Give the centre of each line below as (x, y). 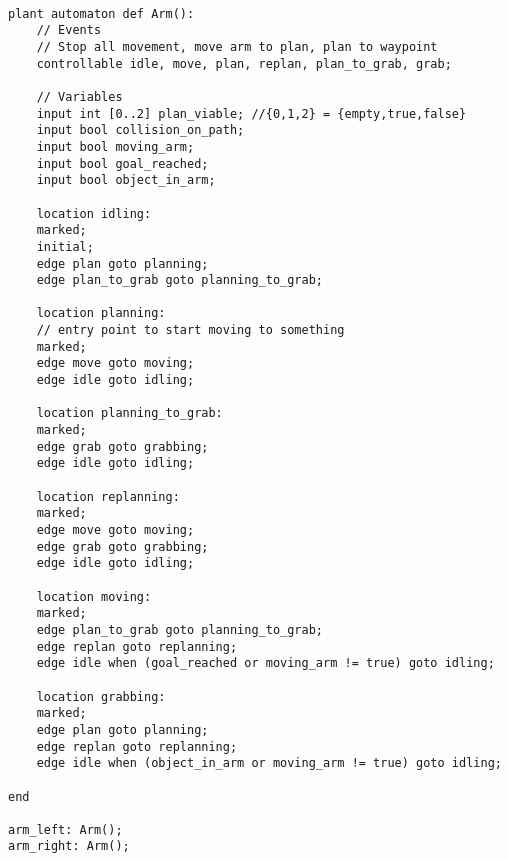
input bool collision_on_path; (140, 130)
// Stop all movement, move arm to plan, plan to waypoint (237, 46)
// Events (69, 30)
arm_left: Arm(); (65, 829)
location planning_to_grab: (129, 413)
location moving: (94, 596)
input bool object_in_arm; (126, 180)
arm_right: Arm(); (69, 846)
